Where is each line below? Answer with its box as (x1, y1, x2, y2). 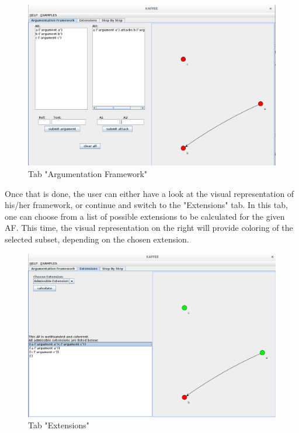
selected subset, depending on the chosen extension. (5, 233, 189, 245)
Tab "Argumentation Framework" (28, 167, 148, 179)
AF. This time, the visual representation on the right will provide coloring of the (5, 221, 293, 234)
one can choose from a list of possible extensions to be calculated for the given (5, 210, 285, 222)
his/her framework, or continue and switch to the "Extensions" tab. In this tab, (5, 199, 288, 211)
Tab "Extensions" (28, 419, 89, 431)
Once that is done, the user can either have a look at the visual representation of (5, 187, 294, 199)
